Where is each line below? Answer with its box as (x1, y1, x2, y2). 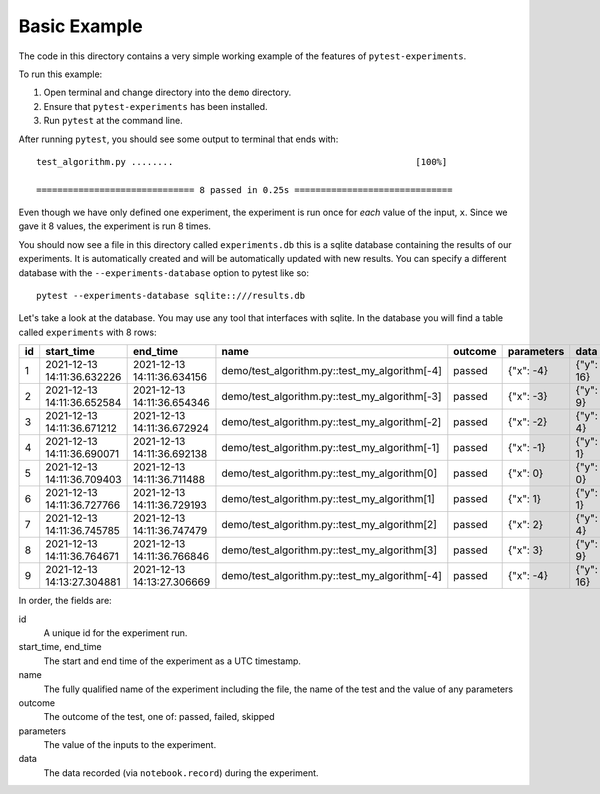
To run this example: (18, 68, 103, 80)
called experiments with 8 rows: (18, 326, 157, 338)
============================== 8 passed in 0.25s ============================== (36, 184, 453, 195)
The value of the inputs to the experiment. (43, 739, 217, 751)
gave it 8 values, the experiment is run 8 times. (18, 220, 212, 232)
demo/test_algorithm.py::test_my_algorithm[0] (221, 466, 438, 480)
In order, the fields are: (18, 595, 112, 607)
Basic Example (18, 15, 144, 37)
